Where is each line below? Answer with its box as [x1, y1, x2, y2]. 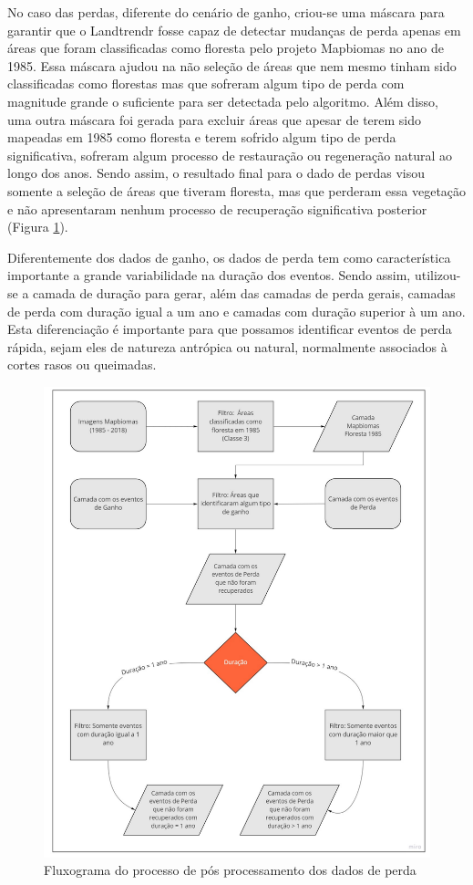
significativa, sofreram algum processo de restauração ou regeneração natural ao [7, 145, 452, 164]
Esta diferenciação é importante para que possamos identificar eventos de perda [7, 319, 452, 338]
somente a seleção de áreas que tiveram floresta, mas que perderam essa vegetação [7, 181, 467, 200]
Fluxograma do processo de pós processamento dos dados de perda [44, 860, 416, 880]
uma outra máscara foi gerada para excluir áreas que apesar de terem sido [7, 109, 422, 129]
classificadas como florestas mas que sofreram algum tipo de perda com [7, 74, 405, 93]
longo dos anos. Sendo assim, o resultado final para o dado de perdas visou [7, 163, 426, 182]
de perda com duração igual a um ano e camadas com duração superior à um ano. [7, 301, 466, 320]
